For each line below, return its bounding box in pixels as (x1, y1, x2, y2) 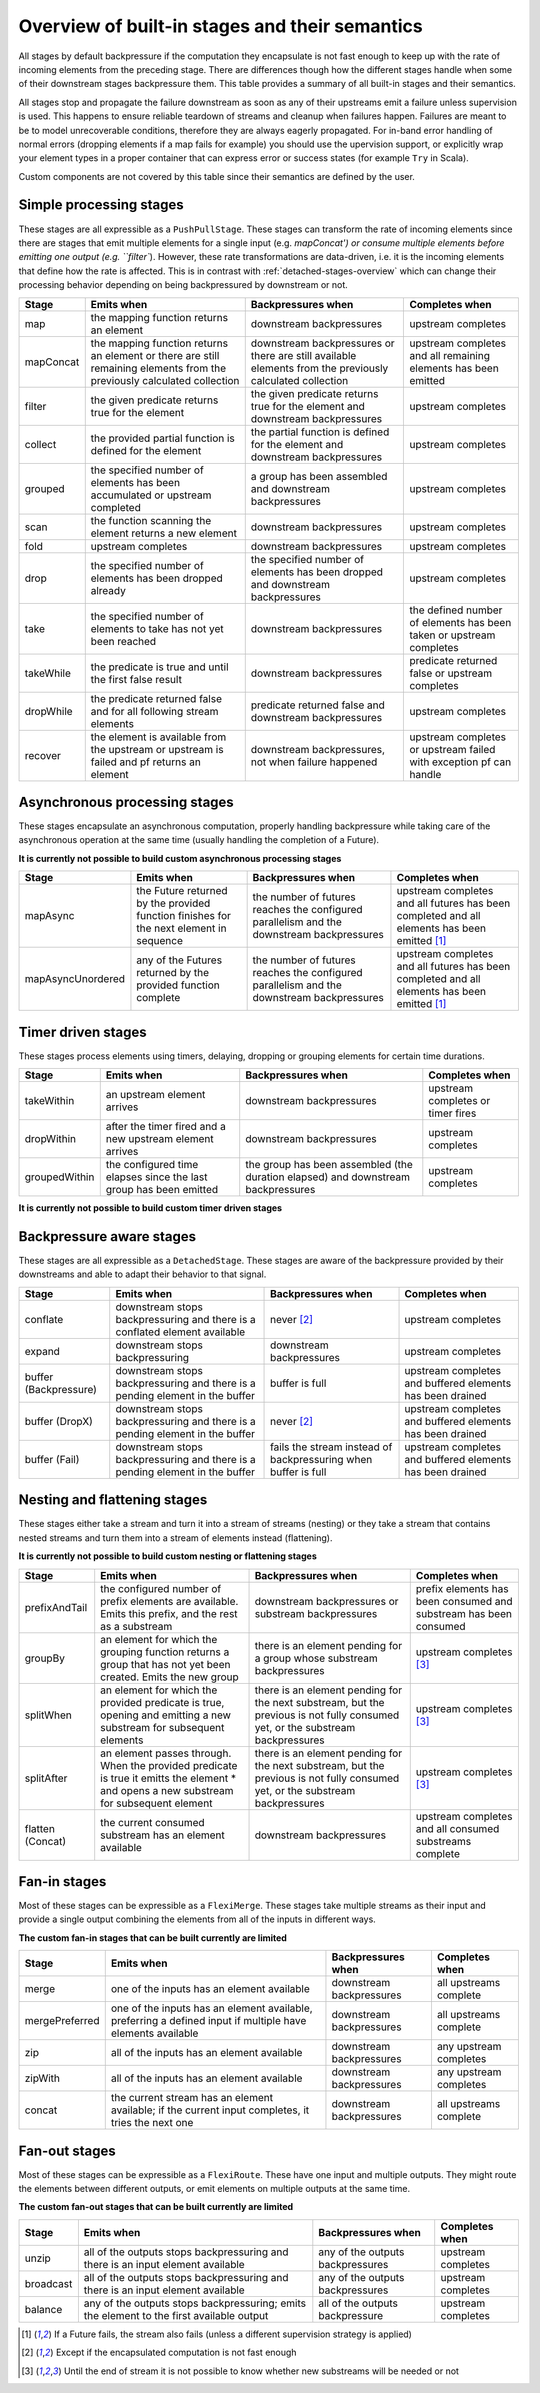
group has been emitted (105, 1183, 219, 1197)
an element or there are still (90, 348, 220, 362)
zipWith (24, 2071, 60, 2085)
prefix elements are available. (100, 1594, 239, 1608)
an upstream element (105, 1088, 206, 1102)
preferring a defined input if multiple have (110, 2014, 307, 2028)
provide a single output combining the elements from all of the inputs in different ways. (18, 1913, 377, 1925)
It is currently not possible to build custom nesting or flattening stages (18, 1550, 317, 1562)
